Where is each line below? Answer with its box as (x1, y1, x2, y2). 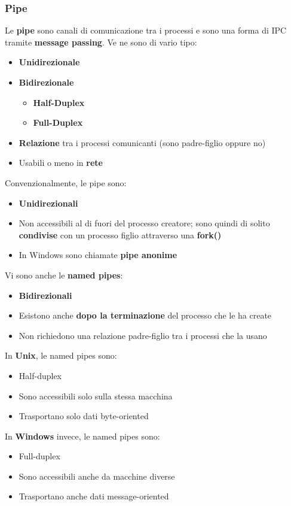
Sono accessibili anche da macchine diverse (19, 469, 175, 482)
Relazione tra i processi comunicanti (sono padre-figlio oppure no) (19, 136, 266, 149)
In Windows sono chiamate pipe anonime (19, 249, 177, 261)
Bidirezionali (19, 289, 72, 301)
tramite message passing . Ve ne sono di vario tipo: (5, 35, 197, 48)
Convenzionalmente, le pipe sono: (5, 176, 127, 189)
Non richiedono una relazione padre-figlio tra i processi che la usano (19, 329, 267, 341)
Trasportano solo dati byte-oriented (19, 410, 149, 422)
